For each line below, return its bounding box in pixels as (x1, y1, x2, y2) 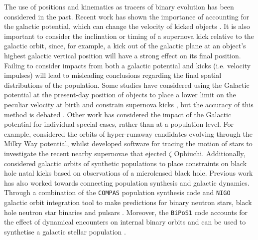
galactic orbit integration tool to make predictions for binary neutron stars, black (4, 197, 252, 207)
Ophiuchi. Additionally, (174, 148, 246, 158)
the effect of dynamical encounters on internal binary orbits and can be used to (4, 217, 246, 227)
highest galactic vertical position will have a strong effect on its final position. (4, 50, 241, 60)
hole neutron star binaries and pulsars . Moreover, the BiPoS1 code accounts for (4, 207, 248, 217)
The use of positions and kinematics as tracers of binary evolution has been (4, 1, 234, 11)
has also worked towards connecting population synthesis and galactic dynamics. (4, 177, 250, 188)
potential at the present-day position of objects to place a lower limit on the (4, 89, 236, 100)
